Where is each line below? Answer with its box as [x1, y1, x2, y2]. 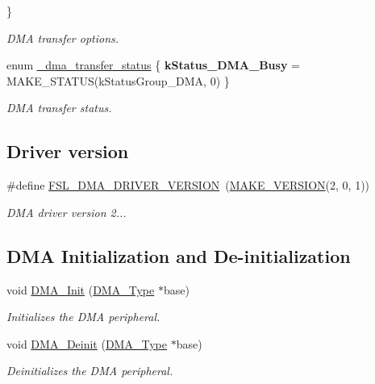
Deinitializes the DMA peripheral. [6, 362, 173, 379]
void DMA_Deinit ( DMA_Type [6, 335, 167, 352]
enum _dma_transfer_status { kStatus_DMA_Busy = [6, 56, 300, 73]
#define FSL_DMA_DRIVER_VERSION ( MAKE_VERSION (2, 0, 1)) [6, 177, 370, 194]
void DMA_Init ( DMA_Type [6, 281, 155, 298]
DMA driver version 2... [6, 203, 127, 220]
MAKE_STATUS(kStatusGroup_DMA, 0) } [6, 72, 230, 89]
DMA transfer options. [6, 29, 119, 46]
